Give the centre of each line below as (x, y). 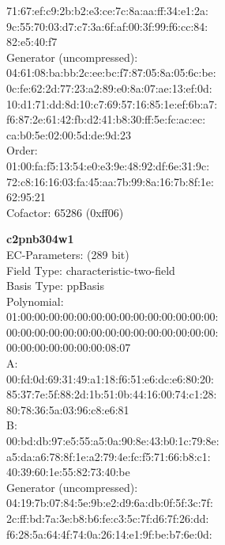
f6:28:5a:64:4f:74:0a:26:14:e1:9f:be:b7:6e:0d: (109, 534)
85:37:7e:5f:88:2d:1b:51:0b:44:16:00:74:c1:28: (112, 394)
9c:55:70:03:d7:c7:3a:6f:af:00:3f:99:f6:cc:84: (107, 26)
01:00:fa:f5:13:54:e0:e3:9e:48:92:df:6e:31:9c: (108, 165)
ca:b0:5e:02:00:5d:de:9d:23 (69, 134)
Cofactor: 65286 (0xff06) (65, 212)
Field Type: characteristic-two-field (91, 270)
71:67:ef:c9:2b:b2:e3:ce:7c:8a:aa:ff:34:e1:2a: (107, 10)
